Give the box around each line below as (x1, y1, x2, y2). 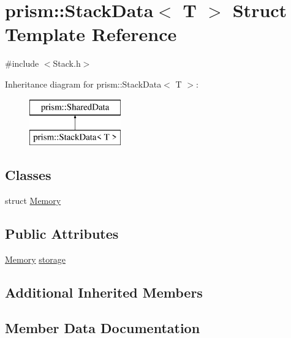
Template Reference (5, 21, 177, 47)
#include (5, 57, 39, 70)
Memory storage (5, 252, 66, 265)
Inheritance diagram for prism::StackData (5, 77, 162, 90)
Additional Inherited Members (5, 282, 203, 301)
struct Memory (5, 193, 61, 206)
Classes (5, 165, 51, 184)
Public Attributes (5, 223, 119, 242)
